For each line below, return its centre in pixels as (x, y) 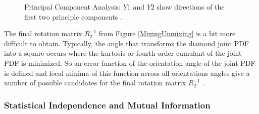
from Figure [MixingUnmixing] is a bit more (167, 33)
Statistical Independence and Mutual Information (107, 105)
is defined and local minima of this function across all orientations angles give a (127, 73)
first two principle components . (73, 16)
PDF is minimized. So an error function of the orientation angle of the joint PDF (130, 63)
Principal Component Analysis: (72, 7)
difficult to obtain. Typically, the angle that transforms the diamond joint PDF (127, 43)
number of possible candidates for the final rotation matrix (95, 83)
